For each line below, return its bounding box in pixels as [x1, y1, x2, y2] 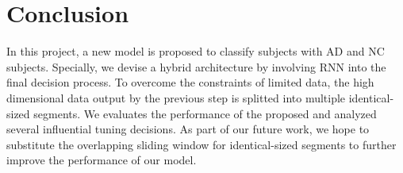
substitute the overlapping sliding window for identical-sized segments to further [6, 136, 397, 152]
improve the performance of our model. [6, 152, 197, 168]
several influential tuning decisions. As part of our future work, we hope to [6, 121, 370, 137]
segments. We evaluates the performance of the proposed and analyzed [33, 105, 377, 121]
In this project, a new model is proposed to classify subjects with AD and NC [6, 43, 385, 60]
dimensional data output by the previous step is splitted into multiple [6, 89, 346, 106]
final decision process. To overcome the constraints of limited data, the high [6, 74, 374, 90]
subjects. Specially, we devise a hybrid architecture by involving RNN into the [6, 58, 386, 75]
